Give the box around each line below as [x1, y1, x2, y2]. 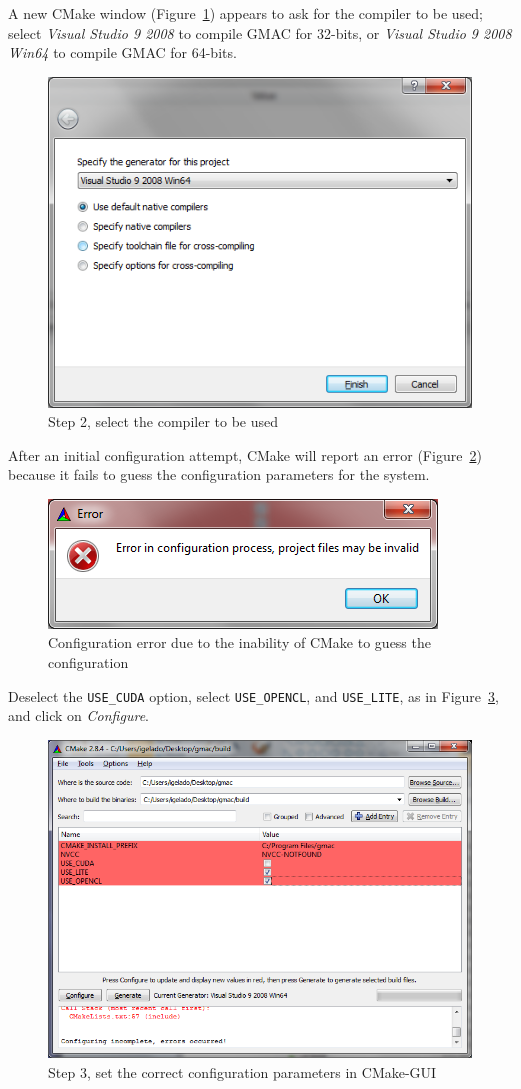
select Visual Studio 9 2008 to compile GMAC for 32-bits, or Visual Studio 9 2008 [8, 22, 512, 43]
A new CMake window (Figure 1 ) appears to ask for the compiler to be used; [8, 3, 484, 23]
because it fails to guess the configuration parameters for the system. [8, 464, 430, 485]
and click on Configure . [8, 705, 149, 726]
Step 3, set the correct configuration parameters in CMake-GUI [48, 1062, 437, 1083]
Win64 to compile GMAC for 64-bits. [8, 42, 237, 63]
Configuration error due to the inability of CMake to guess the [48, 632, 431, 653]
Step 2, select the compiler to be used [48, 411, 278, 432]
